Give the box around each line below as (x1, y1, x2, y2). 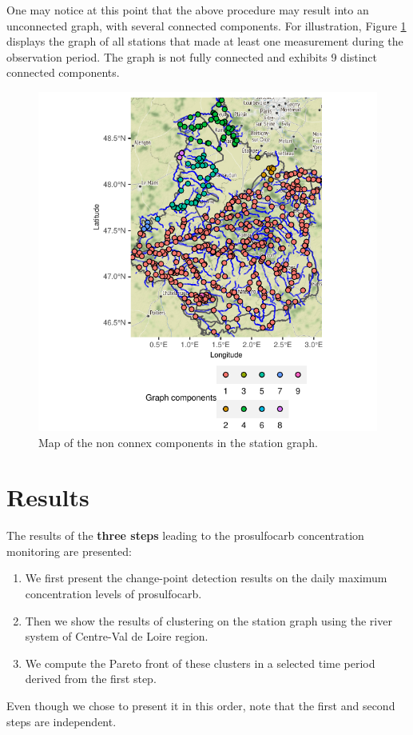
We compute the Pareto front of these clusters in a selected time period (25, 654, 375, 671)
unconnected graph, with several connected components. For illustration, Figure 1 (6, 17, 407, 34)
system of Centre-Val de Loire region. (25, 628, 208, 645)
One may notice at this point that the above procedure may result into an (6, 2, 369, 18)
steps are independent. (6, 713, 117, 729)
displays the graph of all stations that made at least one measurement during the (6, 33, 403, 50)
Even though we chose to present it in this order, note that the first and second (6, 697, 395, 714)
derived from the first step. (25, 670, 157, 687)
